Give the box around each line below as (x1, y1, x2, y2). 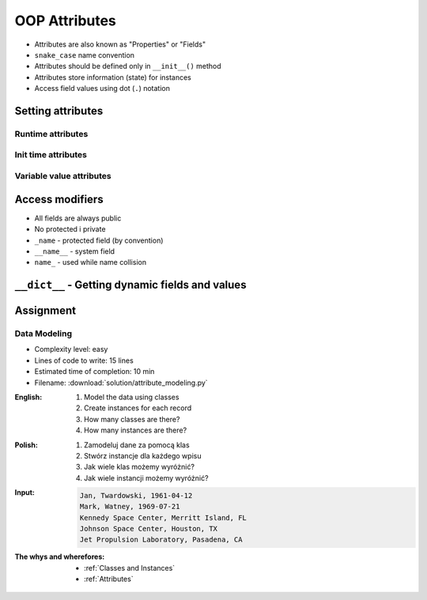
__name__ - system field (34, 246, 115, 256)
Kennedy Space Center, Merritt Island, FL (79, 513, 247, 522)
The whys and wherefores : (14, 552, 105, 561)
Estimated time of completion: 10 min (34, 367, 155, 376)
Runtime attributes (14, 128, 89, 139)
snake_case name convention (34, 50, 134, 59)
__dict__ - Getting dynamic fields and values (14, 278, 247, 292)
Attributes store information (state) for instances (34, 72, 191, 82)
